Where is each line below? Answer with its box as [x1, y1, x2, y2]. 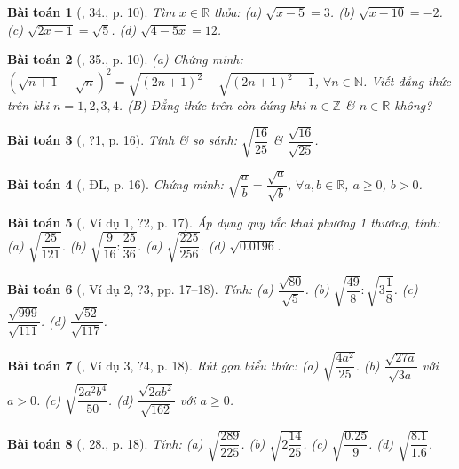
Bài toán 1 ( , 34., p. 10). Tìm [7, 3, 175, 20]
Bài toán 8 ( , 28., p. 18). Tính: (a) [7, 433, 203, 452]
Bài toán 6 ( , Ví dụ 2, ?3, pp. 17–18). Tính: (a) [7, 280, 273, 298]
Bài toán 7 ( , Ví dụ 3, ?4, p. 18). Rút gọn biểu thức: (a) [7, 355, 319, 374]
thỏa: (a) [213, 3, 262, 20]
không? [394, 95, 432, 114]
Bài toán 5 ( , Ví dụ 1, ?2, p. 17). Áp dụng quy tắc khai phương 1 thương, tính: [7, 212, 440, 231]
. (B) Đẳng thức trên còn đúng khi [118, 95, 306, 114]
